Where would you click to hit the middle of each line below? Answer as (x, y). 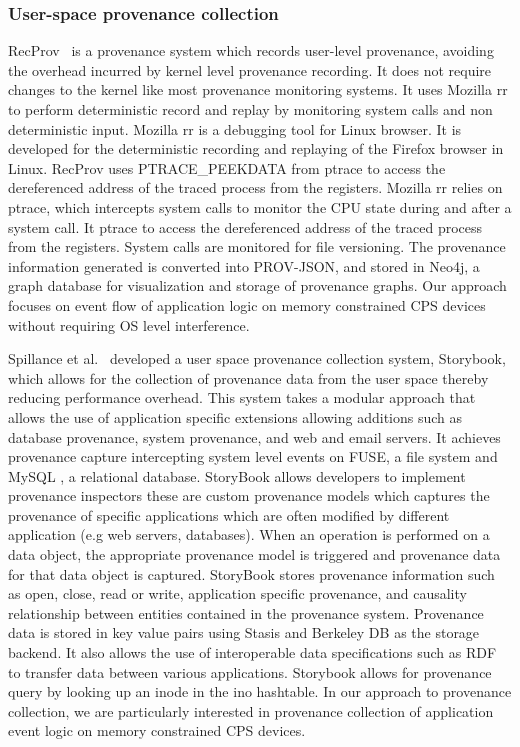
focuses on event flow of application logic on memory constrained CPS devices (247, 304)
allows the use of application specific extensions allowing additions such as (235, 416)
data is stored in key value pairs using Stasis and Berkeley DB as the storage (244, 632)
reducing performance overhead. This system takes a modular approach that (242, 397)
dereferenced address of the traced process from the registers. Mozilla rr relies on (255, 187)
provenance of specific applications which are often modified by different (229, 514)
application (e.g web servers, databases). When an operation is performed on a (249, 534)
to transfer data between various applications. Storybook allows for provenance (250, 671)
